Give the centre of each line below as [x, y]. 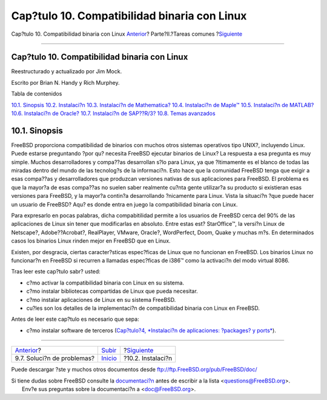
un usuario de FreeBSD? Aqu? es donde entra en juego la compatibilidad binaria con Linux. [124, 204]
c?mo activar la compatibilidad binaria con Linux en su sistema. [105, 283]
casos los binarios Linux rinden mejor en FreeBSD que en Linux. [91, 241]
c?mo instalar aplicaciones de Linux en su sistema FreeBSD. [101, 300]
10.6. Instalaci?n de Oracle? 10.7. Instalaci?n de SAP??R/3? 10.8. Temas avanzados [113, 113]
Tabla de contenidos [37, 94]
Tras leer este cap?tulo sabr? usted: [56, 272]
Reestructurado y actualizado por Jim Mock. [67, 71]
